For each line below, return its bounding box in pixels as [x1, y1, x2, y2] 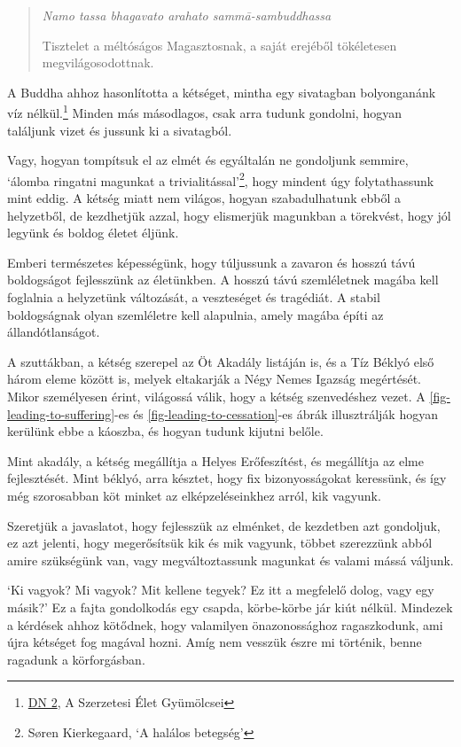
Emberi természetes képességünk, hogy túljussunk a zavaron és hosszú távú [7, 253, 416, 271]
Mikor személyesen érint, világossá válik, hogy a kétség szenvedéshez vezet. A [7, 387, 426, 405]
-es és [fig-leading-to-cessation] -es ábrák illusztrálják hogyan [114, 404, 438, 423]
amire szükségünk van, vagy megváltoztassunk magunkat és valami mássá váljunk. [7, 550, 454, 569]
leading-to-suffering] [7, 404, 115, 423]
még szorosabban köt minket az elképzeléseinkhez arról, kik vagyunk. [7, 486, 381, 504]
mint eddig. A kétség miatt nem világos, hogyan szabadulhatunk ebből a [7, 189, 401, 207]
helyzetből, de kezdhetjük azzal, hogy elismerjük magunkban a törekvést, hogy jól [7, 206, 451, 224]
